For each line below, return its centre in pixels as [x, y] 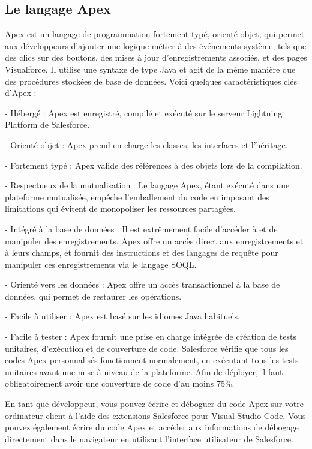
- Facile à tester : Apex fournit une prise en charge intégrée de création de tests [151, 336]
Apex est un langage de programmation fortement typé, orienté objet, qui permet [155, 34]
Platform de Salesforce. [47, 125]
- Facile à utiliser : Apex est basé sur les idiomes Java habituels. [122, 316]
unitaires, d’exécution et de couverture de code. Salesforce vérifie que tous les [147, 348]
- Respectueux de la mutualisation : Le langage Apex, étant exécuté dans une [147, 185]
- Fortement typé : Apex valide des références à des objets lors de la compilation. [154, 165]
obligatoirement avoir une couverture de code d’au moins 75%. [120, 383]
